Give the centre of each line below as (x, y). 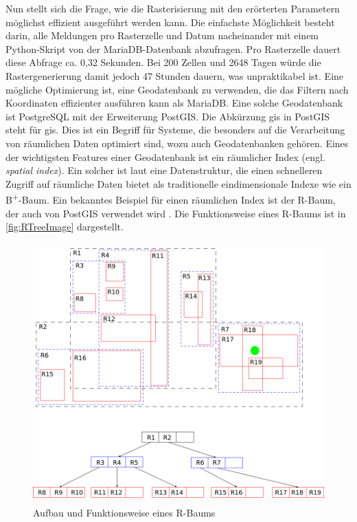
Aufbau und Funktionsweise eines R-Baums (124, 513)
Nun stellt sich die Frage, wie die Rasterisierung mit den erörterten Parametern (173, 8)
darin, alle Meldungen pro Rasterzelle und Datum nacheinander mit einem (162, 35)
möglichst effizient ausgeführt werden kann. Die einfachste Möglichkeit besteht (170, 22)
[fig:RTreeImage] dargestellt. (65, 227)
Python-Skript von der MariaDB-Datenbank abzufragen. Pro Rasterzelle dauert (173, 48)
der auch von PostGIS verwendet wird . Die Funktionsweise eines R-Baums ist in (176, 213)
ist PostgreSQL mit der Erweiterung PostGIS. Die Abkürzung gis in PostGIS (168, 116)
